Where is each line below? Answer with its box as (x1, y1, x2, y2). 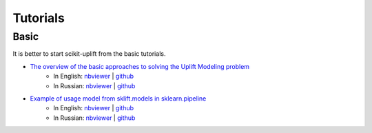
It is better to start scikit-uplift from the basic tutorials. (12, 50, 166, 58)
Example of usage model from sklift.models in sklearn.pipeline (30, 94, 207, 103)
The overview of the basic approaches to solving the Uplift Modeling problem (30, 62, 250, 70)
